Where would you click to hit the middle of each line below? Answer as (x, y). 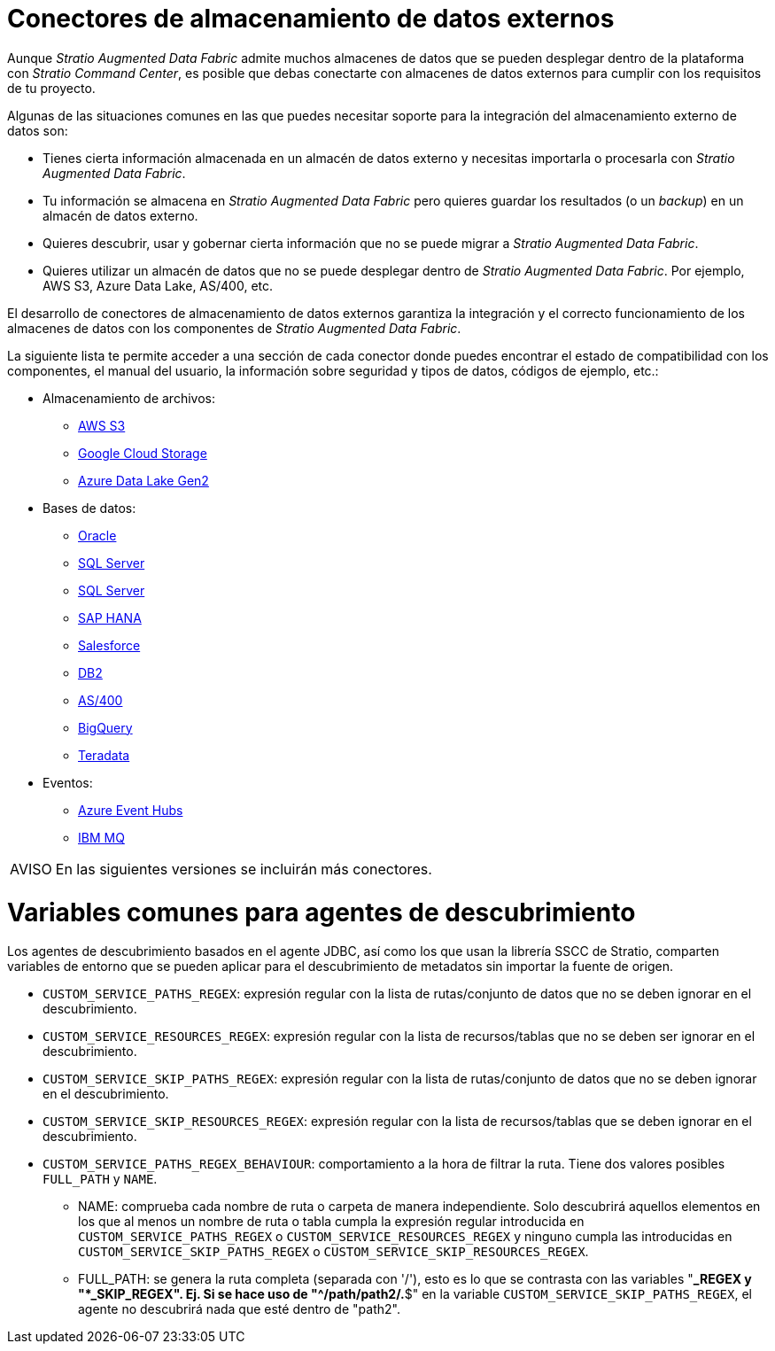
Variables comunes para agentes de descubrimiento (322, 912)
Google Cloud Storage (143, 453)
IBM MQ (101, 837)
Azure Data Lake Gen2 (143, 480)
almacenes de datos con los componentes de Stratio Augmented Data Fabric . (234, 328)
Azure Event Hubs (131, 810)
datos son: (38, 130)
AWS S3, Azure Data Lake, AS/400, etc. (158, 285)
